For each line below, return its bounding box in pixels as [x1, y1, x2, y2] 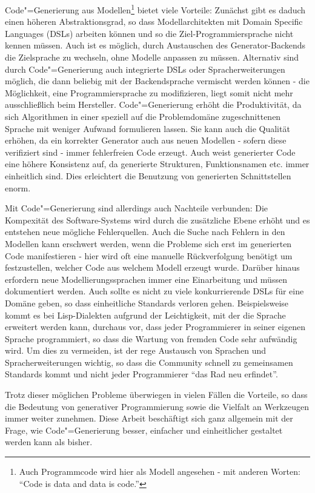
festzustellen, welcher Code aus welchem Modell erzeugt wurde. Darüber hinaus [5, 261, 300, 274]
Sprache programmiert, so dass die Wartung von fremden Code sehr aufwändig [5, 332, 297, 345]
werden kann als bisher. [5, 435, 93, 448]
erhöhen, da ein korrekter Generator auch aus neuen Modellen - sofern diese [5, 134, 287, 147]
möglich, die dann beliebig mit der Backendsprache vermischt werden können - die [5, 74, 310, 87]
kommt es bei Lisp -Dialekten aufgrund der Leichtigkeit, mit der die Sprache [5, 308, 286, 321]
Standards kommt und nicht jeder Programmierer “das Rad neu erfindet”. [5, 368, 278, 380]
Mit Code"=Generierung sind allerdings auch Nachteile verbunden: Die [5, 202, 268, 214]
